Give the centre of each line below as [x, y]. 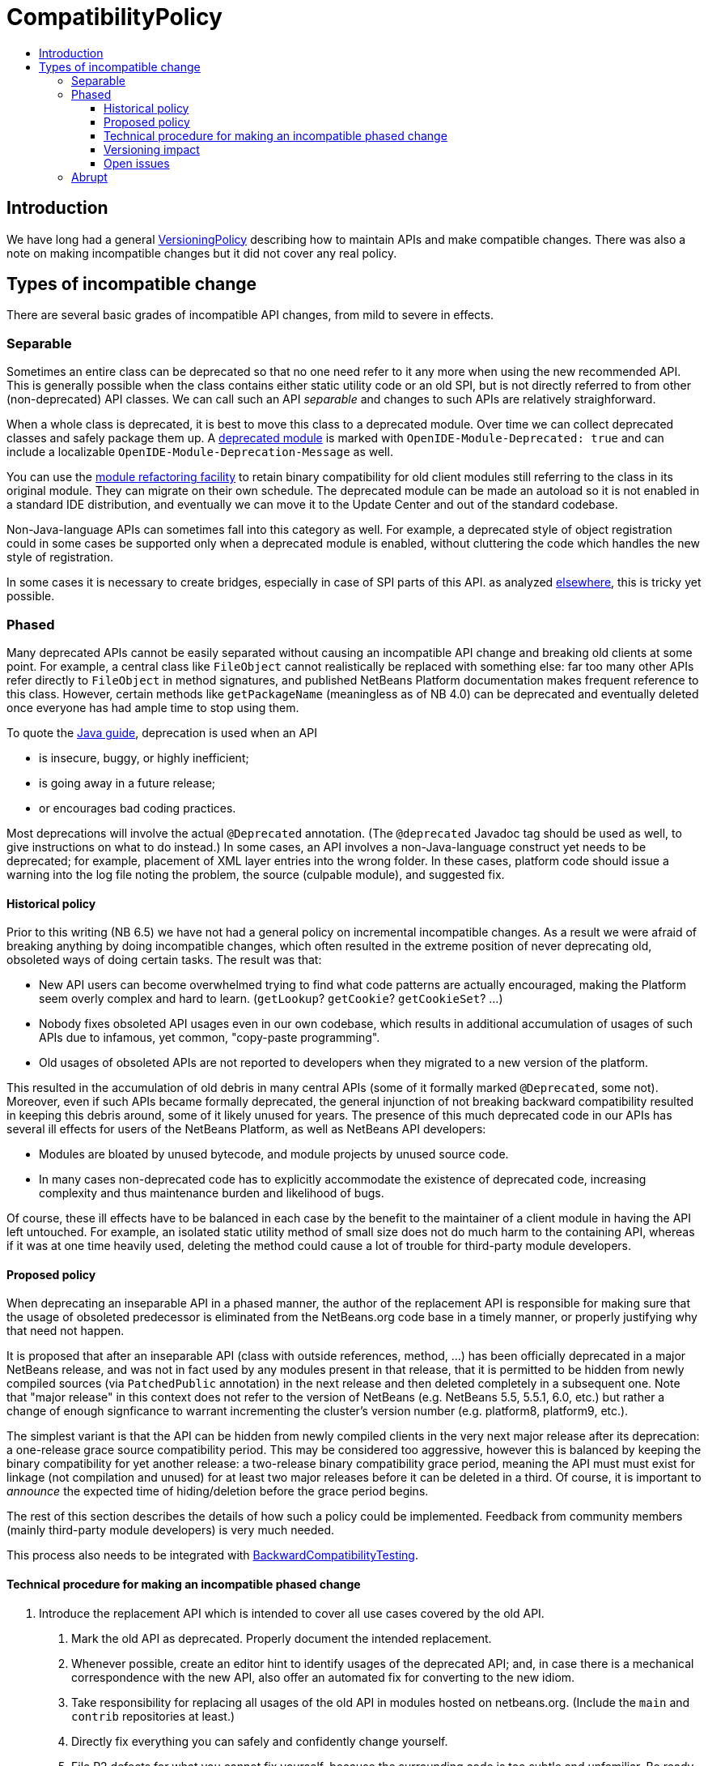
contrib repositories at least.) [153, 1716]
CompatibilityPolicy [114, 17]
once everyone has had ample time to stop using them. [153, 707]
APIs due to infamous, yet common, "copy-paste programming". [210, 1038]
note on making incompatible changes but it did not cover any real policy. [202, 253]
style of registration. [60, 557]
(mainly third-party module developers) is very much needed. [171, 1530]
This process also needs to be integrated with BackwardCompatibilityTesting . [212, 1555]
